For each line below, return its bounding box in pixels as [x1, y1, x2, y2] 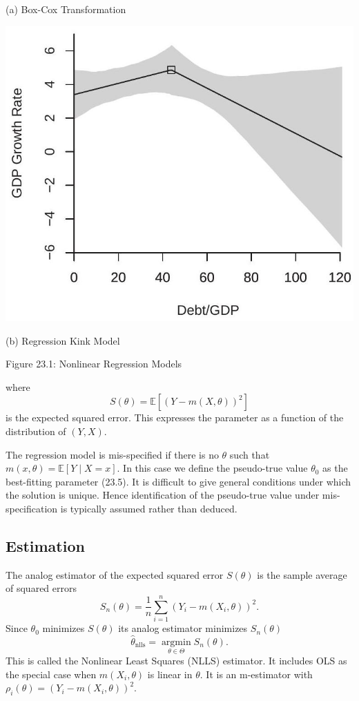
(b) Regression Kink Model [6, 333, 120, 347]
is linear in [147, 666, 193, 681]
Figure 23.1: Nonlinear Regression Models [6, 356, 182, 371]
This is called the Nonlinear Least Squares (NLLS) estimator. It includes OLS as [6, 653, 347, 668]
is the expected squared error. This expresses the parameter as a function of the [6, 410, 344, 425]
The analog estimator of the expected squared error [6, 567, 224, 582]
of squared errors [6, 581, 77, 595]
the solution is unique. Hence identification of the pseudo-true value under [6, 488, 320, 502]
